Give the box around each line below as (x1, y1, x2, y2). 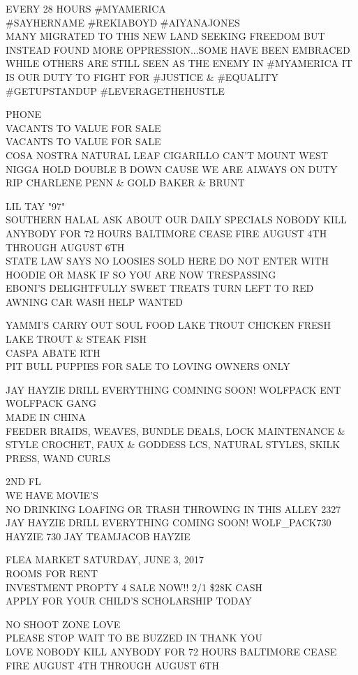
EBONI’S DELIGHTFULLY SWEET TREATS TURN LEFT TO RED (6, 281, 314, 295)
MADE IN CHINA (6, 410, 87, 424)
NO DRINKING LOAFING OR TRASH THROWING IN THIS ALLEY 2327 (6, 501, 341, 516)
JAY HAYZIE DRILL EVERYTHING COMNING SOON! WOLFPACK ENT (6, 382, 341, 396)
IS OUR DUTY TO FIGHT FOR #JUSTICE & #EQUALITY (6, 69, 278, 84)
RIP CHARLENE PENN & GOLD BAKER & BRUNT (6, 175, 245, 190)
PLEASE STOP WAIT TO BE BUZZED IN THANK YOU (6, 630, 262, 645)
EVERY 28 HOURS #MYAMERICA (6, 1, 166, 15)
